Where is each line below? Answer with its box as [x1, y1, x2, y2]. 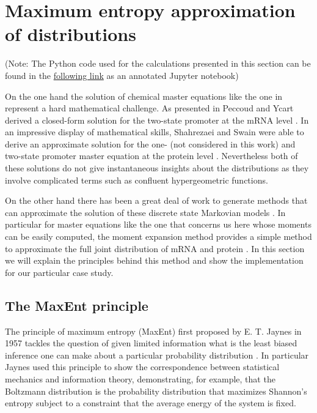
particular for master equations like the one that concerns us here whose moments [5, 218, 312, 231]
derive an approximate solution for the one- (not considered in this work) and [5, 137, 296, 150]
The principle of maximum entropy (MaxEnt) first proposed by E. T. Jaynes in [5, 324, 302, 337]
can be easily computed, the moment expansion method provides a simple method [5, 230, 312, 243]
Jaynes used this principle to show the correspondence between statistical [5, 360, 280, 373]
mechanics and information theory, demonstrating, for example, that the [5, 372, 275, 385]
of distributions [5, 21, 136, 47]
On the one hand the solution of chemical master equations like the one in [5, 89, 283, 102]
